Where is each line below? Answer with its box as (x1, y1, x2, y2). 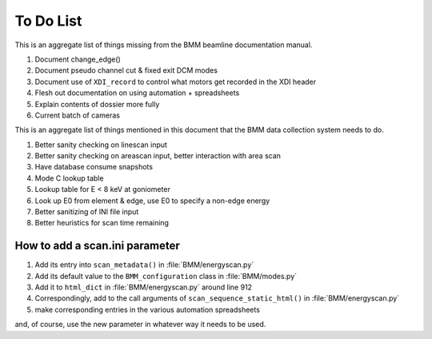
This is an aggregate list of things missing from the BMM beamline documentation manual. (14, 40, 313, 50)
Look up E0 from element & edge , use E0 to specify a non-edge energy (34, 196, 270, 205)
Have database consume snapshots (34, 162, 154, 172)
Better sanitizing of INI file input (34, 207, 139, 217)
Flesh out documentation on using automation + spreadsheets (34, 88, 240, 98)
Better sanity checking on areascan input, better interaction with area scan (34, 151, 282, 161)
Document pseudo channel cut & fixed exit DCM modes (34, 66, 218, 75)
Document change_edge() (34, 54, 122, 64)
